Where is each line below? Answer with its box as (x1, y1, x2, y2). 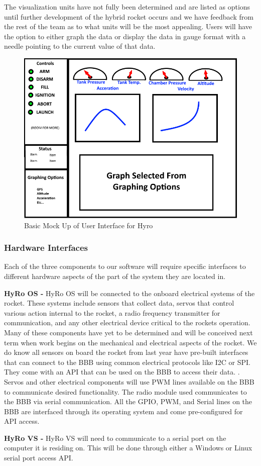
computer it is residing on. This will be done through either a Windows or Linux (4, 442, 252, 453)
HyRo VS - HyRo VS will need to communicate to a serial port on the (4, 432, 226, 443)
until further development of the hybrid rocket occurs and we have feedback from (4, 11, 253, 22)
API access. (4, 416, 40, 426)
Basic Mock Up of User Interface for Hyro (24, 220, 153, 230)
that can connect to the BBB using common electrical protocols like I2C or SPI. (4, 356, 250, 367)
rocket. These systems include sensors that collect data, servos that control (4, 298, 234, 308)
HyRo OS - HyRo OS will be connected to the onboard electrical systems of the (4, 288, 255, 298)
